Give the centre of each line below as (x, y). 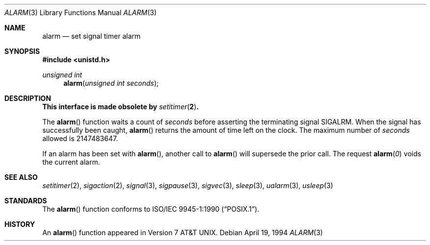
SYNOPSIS (22, 51)
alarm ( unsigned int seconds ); (111, 83)
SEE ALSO (21, 177)
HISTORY (20, 224)
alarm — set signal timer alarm (91, 36)
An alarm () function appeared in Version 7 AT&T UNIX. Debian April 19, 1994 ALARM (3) (183, 233)
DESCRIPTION (28, 98)
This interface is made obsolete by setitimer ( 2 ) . (121, 107)
